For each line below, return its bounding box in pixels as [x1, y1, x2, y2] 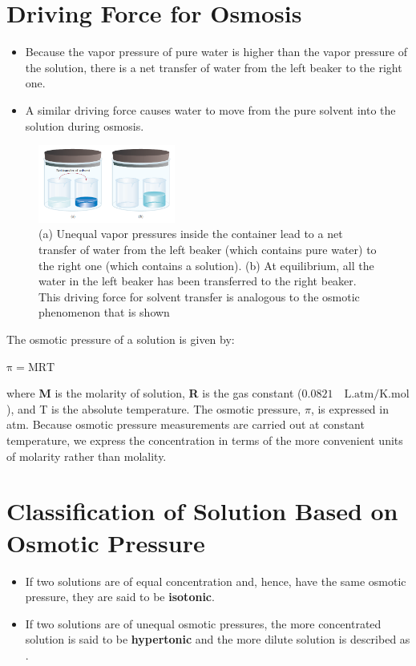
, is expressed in [310, 400, 389, 417]
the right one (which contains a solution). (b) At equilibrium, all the [38, 256, 374, 273]
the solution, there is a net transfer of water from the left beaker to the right [25, 59, 402, 75]
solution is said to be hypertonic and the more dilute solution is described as [25, 631, 410, 648]
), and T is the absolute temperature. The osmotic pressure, [6, 400, 301, 417]
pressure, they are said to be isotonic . [25, 588, 215, 605]
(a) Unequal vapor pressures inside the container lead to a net [38, 225, 343, 242]
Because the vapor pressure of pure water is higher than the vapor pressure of [25, 43, 408, 60]
